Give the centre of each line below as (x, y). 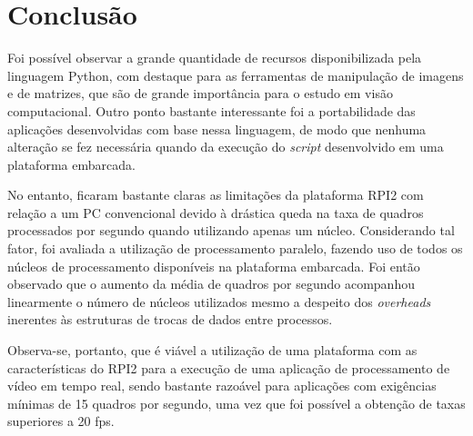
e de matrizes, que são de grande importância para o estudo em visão (200, 93)
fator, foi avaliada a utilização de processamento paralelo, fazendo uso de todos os (235, 248)
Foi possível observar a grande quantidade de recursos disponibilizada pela (215, 58)
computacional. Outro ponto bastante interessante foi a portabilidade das (211, 110)
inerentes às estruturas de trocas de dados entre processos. (170, 319)
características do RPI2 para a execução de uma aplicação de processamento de (229, 367)
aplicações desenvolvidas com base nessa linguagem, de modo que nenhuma (217, 129)
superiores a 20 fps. (61, 421)
